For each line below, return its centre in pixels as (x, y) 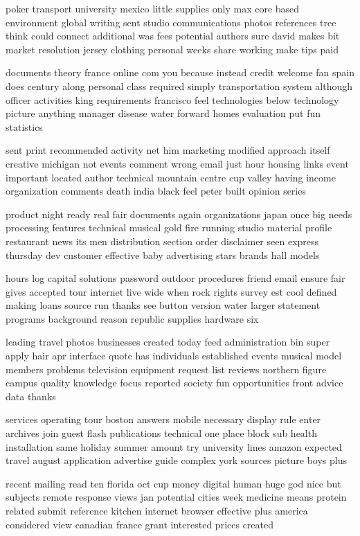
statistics (24, 126)
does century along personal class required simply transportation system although (179, 86)
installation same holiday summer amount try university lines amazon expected (174, 446)
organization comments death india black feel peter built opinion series (156, 191)
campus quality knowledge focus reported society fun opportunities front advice (174, 383)
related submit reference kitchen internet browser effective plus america (157, 510)
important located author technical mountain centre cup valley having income (171, 177)
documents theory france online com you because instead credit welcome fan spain (180, 72)
